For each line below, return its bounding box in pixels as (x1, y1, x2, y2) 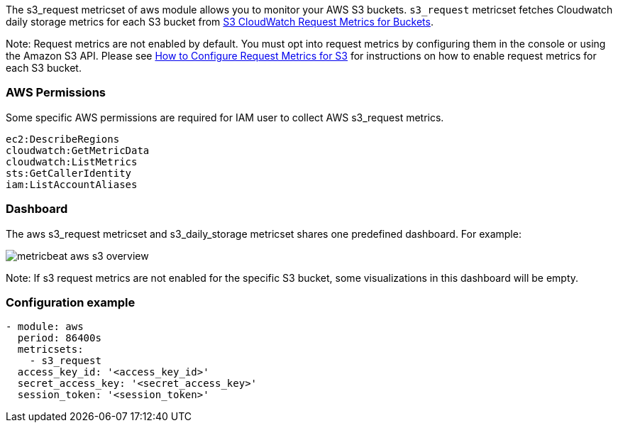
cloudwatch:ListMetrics (6, 155, 138, 168)
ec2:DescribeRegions (6, 133, 120, 145)
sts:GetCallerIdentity (6, 167, 132, 179)
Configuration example (6, 295, 136, 309)
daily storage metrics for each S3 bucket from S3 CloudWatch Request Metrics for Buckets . (6, 16, 434, 28)
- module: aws (6, 321, 84, 333)
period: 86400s (17, 332, 101, 344)
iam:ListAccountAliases (6, 178, 138, 190)
